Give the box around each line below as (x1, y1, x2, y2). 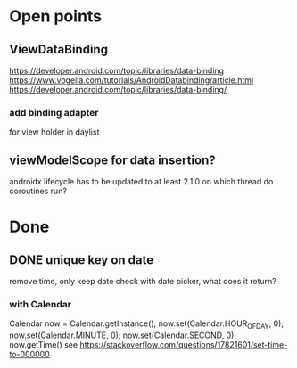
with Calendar (9, 298, 71, 311)
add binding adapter (9, 106, 99, 119)
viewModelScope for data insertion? (9, 152, 216, 168)
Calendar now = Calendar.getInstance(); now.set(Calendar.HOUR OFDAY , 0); (9, 318, 284, 331)
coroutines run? (9, 185, 67, 197)
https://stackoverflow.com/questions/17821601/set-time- (79, 339, 288, 350)
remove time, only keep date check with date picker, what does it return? (9, 276, 276, 287)
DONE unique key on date (9, 252, 154, 267)
